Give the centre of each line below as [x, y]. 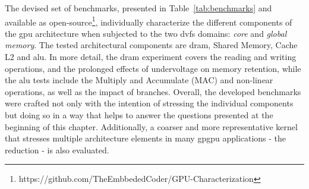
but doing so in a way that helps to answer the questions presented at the [139, 115]
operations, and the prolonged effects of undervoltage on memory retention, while [153, 68]
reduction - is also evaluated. [57, 149]
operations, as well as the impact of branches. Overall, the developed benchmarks [153, 91]
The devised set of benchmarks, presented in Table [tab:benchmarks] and [138, 8]
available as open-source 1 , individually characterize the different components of [149, 21]
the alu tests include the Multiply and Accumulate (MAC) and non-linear [139, 80]
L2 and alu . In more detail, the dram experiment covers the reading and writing [151, 57]
